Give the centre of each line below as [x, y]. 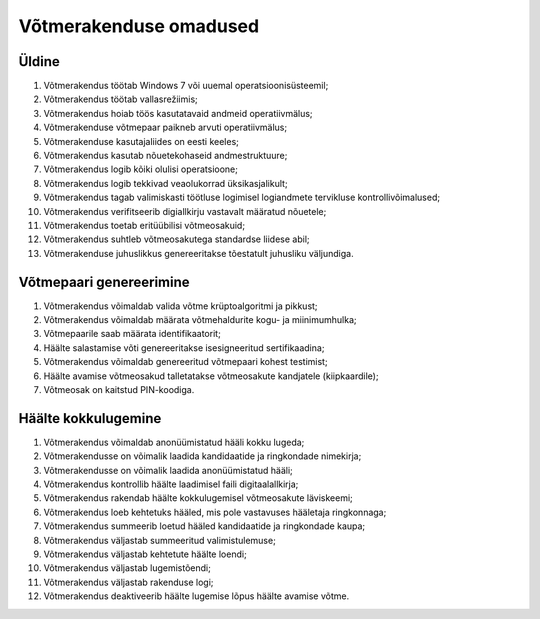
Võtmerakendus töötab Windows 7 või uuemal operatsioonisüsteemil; [186, 86]
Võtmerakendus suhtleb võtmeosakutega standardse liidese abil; [176, 239]
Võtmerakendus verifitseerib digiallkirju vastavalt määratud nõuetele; [185, 211]
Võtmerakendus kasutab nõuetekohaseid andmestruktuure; [165, 156]
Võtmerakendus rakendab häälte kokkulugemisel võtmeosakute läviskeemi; [198, 498]
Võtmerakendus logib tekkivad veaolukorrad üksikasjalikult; [166, 183]
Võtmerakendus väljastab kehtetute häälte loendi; [145, 554]
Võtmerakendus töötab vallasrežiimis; [121, 99]
